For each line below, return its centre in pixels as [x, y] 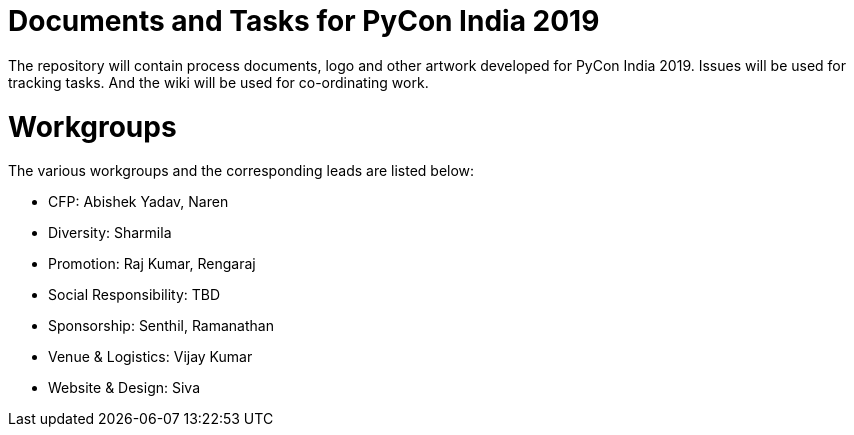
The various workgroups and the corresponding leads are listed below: [241, 171]
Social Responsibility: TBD [134, 295]
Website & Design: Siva [124, 388]
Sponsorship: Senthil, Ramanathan [161, 326]
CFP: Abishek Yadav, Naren [138, 202]
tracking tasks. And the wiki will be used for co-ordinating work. [218, 82]
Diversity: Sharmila [110, 233]
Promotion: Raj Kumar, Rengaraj [152, 264]
